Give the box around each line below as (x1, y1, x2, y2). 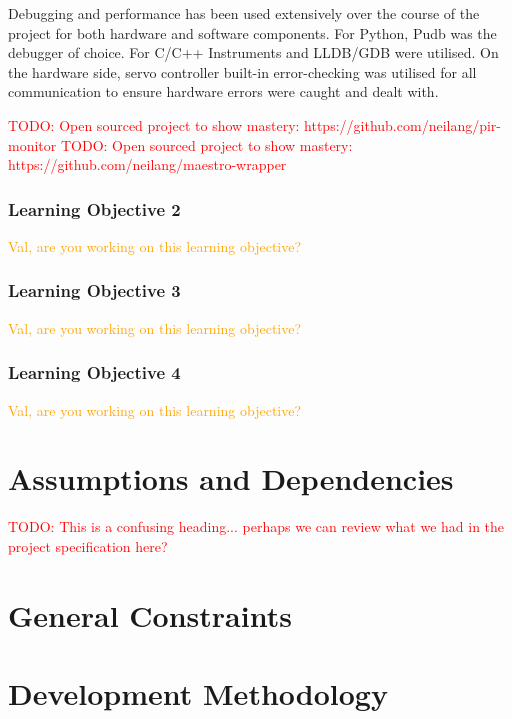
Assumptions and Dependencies (8, 458, 454, 499)
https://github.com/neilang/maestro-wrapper (8, 154, 287, 175)
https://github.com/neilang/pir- (304, 114, 502, 135)
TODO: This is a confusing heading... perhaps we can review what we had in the (8, 516, 505, 537)
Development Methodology (8, 673, 388, 714)
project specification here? (8, 535, 168, 556)
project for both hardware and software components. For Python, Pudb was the (8, 22, 497, 43)
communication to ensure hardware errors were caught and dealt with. (8, 81, 439, 102)
